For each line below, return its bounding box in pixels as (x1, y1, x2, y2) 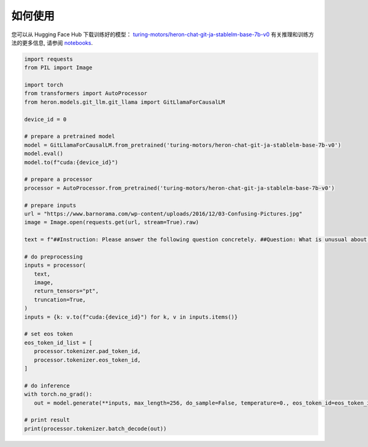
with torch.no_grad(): (24, 391, 93, 398)
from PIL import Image (24, 64, 93, 71)
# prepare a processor (24, 176, 93, 183)
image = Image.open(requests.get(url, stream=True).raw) (24, 219, 199, 226)
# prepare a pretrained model (24, 133, 115, 140)
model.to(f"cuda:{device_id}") (24, 158, 119, 166)
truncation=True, (34, 296, 86, 303)
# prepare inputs (24, 201, 77, 209)
